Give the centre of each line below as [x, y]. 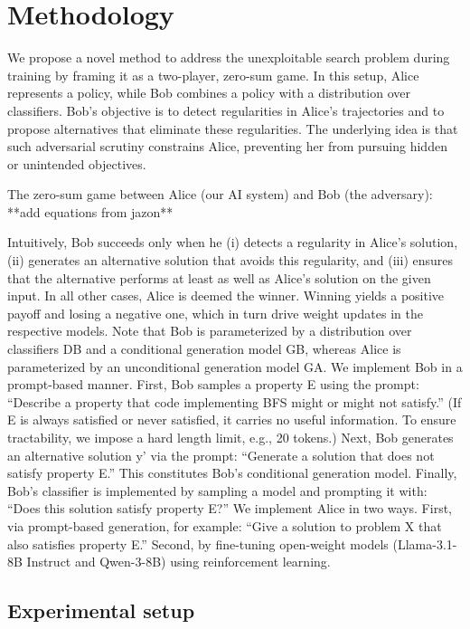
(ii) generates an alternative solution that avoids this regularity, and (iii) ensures [230, 260]
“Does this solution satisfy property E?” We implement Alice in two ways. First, [230, 508]
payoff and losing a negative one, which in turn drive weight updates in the [215, 313]
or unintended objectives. [77, 163]
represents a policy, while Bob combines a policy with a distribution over [209, 93]
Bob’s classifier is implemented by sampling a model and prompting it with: [217, 490]
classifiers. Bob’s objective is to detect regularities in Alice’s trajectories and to [226, 110]
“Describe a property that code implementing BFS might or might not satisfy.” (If [235, 401]
